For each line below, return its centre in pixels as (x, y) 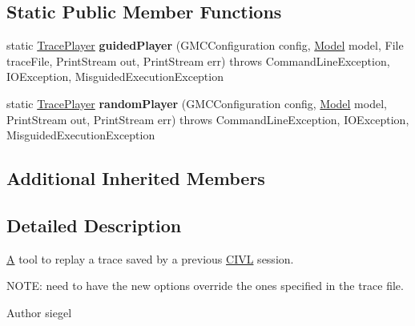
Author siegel (39, 312)
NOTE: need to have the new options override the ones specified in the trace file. (205, 286)
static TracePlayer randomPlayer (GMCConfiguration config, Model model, (197, 103)
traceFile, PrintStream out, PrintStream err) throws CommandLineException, (198, 60)
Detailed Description (94, 225)
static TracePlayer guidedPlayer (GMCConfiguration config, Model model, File (205, 45)
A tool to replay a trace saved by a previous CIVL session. (150, 258)
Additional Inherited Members (136, 178)
